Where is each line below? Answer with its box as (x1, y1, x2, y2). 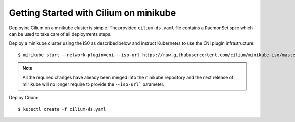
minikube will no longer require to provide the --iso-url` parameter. (22, 81, 165, 87)
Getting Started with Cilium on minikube (9, 7, 176, 18)
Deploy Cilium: (9, 95, 39, 101)
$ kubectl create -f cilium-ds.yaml (18, 106, 106, 112)
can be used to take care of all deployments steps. (9, 31, 112, 37)
